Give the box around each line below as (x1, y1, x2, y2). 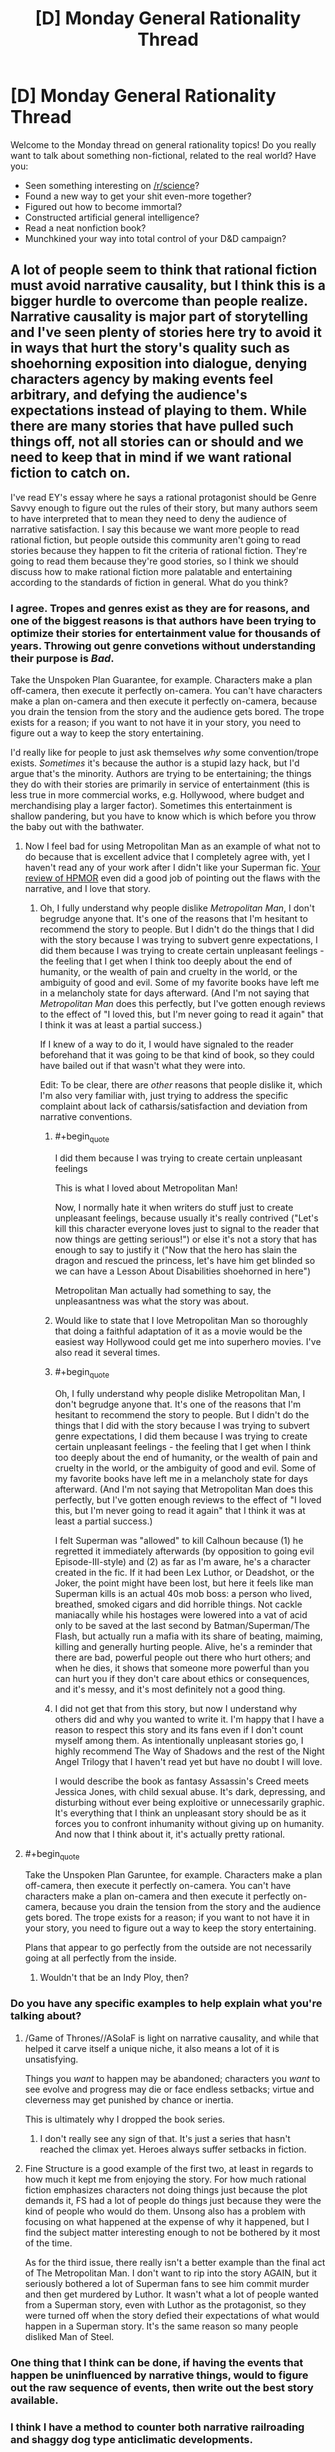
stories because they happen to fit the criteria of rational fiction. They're (10, 544, 308, 556)
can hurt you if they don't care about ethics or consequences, (54, 1672, 310, 1684)
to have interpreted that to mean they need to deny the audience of (10, 512, 287, 524)
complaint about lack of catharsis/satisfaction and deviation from (39, 1100, 308, 1112)
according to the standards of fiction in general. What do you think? (10, 576, 289, 588)
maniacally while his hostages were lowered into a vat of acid (54, 1608, 308, 1621)
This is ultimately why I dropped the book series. (24, 2113, 226, 2125)
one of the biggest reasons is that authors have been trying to (10, 613, 317, 627)
